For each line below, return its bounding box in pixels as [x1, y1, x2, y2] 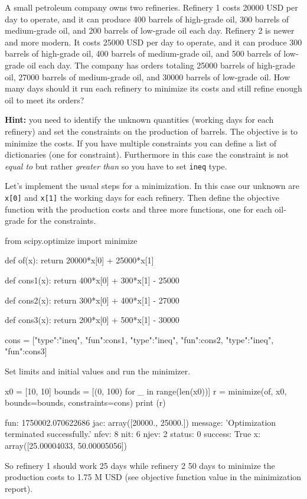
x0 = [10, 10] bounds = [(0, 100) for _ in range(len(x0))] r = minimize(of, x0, [5, 384, 287, 397]
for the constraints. [27, 214, 96, 227]
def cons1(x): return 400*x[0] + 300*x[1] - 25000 [5, 274, 179, 286]
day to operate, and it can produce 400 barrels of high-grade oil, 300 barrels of [5, 12, 289, 25]
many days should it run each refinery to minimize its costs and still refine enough [5, 82, 302, 94]
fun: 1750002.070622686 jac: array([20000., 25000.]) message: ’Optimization [5, 416, 276, 428]
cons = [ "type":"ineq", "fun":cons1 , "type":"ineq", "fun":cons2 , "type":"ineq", [5, 333, 274, 345]
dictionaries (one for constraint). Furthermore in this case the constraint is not [5, 148, 289, 161]
